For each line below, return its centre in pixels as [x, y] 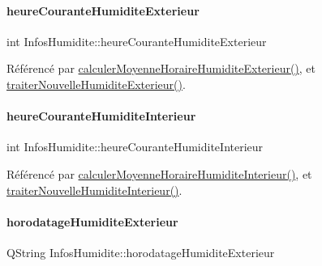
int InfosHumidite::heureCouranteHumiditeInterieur [135, 147]
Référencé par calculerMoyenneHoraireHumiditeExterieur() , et [161, 68]
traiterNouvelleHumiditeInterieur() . [94, 190]
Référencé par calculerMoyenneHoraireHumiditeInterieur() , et [159, 173]
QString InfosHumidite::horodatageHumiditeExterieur [141, 252]
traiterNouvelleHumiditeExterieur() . [96, 84]
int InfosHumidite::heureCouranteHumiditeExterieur [137, 41]
